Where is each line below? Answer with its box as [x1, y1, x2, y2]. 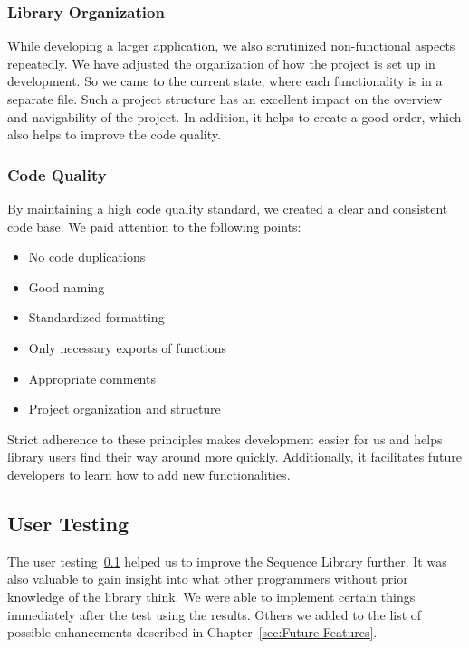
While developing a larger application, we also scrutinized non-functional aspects [7, 36, 455, 55]
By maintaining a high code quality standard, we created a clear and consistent [7, 199, 448, 217]
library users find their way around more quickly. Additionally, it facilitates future [7, 447, 462, 466]
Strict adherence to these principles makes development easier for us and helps [7, 429, 443, 448]
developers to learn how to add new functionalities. [7, 464, 291, 483]
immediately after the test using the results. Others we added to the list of [7, 605, 422, 624]
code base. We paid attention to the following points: [7, 216, 301, 235]
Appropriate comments [28, 368, 156, 387]
